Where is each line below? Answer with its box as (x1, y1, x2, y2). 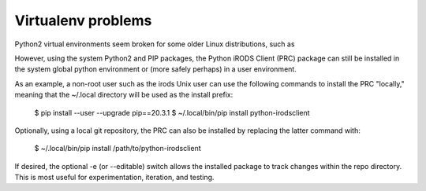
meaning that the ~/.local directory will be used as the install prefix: (14, 90, 234, 100)
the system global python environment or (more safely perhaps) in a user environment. (14, 64, 297, 74)
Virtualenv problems (14, 12, 152, 29)
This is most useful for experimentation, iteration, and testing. (14, 173, 215, 182)
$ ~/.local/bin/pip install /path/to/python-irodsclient (34, 144, 201, 153)
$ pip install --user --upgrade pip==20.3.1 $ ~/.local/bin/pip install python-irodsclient (34, 108, 311, 117)
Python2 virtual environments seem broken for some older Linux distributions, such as (14, 39, 295, 49)
